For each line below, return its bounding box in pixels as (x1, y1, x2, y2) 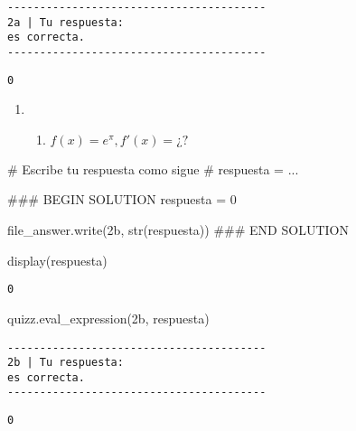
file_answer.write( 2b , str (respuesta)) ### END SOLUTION (7, 220, 349, 239)
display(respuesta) (7, 250, 108, 269)
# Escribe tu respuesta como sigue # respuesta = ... (7, 159, 299, 178)
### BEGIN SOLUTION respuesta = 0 (7, 190, 237, 209)
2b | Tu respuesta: (7, 356, 124, 370)
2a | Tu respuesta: (7, 15, 124, 29)
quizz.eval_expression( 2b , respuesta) (7, 308, 210, 327)
